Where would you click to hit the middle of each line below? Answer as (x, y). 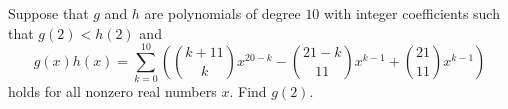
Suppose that (48, 13)
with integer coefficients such (412, 13)
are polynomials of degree (222, 13)
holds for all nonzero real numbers (112, 91)
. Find (248, 91)
